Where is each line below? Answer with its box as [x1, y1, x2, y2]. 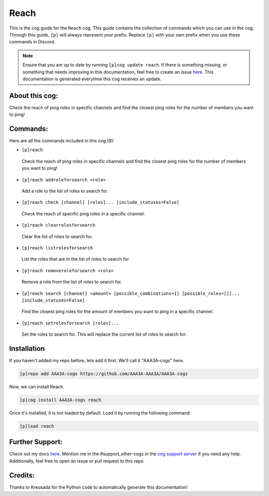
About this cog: [9, 91, 58, 100]
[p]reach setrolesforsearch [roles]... [21, 320, 119, 326]
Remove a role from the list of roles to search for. [21, 279, 122, 285]
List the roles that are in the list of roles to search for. [21, 256, 130, 262]
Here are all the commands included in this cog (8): [9, 138, 115, 144]
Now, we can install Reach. [9, 384, 65, 390]
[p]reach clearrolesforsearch [21, 222, 96, 228]
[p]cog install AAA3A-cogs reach [19, 397, 102, 403]
